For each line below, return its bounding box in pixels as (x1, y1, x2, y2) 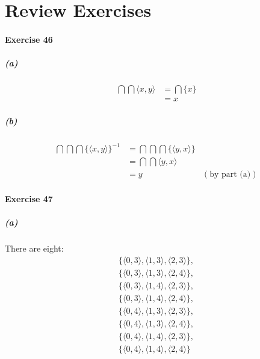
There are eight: (5, 242, 64, 255)
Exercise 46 (5, 33, 53, 45)
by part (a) (209, 170, 251, 179)
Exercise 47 (5, 192, 53, 205)
